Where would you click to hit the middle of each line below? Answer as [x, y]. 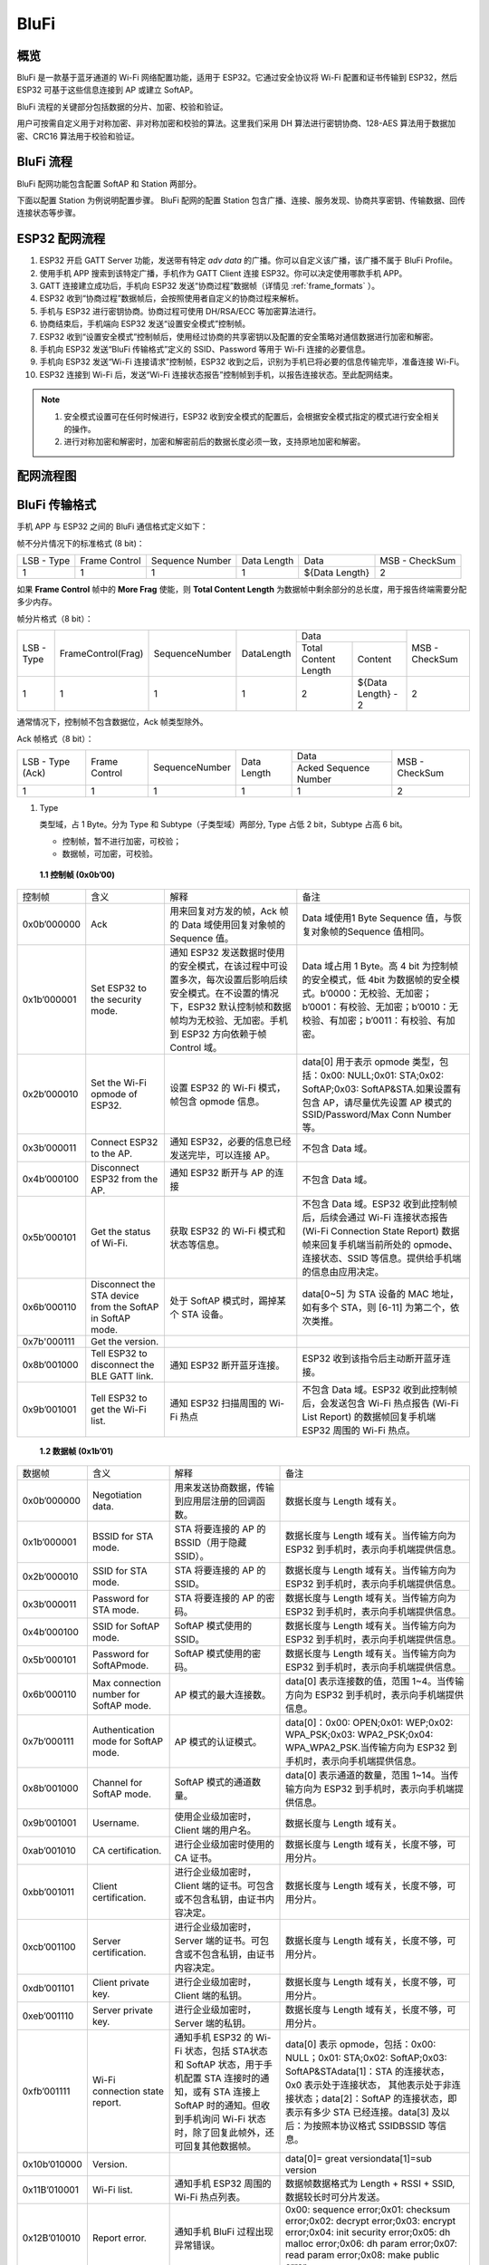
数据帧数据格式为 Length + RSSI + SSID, [370, 2183]
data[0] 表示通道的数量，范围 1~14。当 [368, 1776]
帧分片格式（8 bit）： [55, 618]
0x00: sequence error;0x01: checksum [368, 2210]
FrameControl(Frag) [101, 653]
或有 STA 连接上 [226, 2092]
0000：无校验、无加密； [380, 993]
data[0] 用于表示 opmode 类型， [371, 1062]
